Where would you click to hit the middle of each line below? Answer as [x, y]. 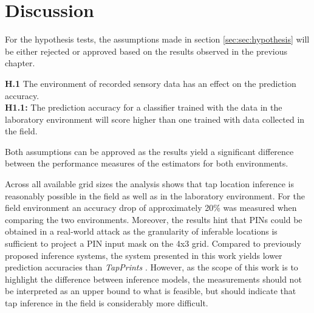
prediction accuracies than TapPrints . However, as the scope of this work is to [152, 267]
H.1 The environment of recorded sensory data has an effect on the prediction [151, 83]
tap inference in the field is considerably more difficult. [107, 303]
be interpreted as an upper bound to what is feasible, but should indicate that [151, 291]
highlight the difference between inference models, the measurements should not [153, 279]
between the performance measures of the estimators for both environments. [147, 163]
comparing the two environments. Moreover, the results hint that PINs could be [154, 219]
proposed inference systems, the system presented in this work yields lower [144, 255]
